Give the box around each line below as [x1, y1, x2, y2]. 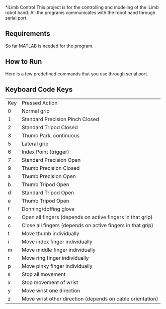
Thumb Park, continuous [22, 132, 80, 139]
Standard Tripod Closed [22, 124, 78, 131]
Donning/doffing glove [22, 205, 75, 213]
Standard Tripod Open [22, 189, 74, 196]
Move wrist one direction [22, 287, 80, 294]
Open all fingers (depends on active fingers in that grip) [22, 214, 153, 221]
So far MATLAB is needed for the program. [5, 43, 94, 49]
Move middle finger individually [22, 246, 96, 253]
